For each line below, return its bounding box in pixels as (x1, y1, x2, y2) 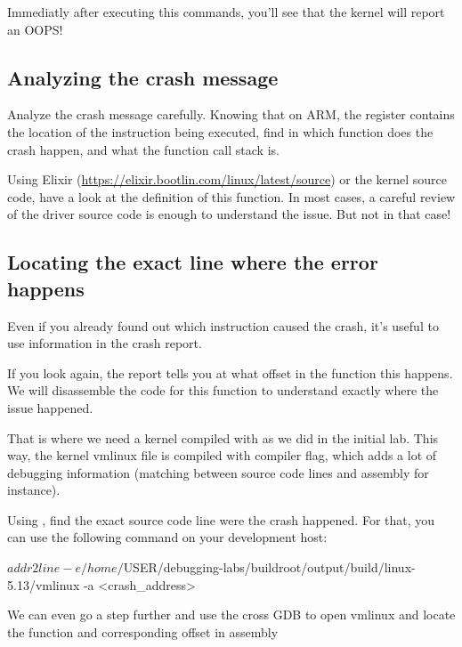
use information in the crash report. (7, 334, 202, 352)
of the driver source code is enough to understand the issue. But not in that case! (7, 205, 451, 223)
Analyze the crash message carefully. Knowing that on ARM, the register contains (7, 105, 455, 124)
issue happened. (7, 398, 93, 417)
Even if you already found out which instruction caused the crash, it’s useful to (7, 316, 439, 335)
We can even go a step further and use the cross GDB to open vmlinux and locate (7, 605, 456, 624)
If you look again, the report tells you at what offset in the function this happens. (7, 363, 453, 382)
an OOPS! (7, 20, 63, 38)
